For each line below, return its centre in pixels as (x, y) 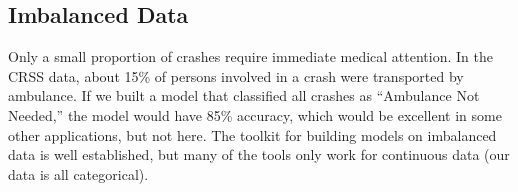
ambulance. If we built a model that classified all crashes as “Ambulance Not (244, 95)
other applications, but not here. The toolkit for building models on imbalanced (252, 134)
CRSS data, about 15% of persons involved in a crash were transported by (236, 75)
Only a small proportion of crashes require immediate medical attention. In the (250, 56)
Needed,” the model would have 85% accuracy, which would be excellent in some (255, 114)
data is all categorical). (78, 173)
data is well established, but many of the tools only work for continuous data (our (259, 154)
